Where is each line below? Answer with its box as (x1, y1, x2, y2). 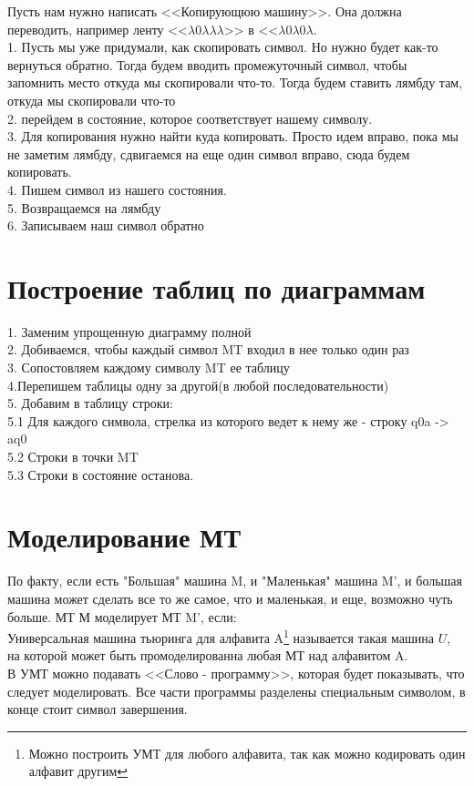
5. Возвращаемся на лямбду (7, 198, 161, 217)
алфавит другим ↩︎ (28, 761, 129, 781)
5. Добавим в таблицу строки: (7, 393, 173, 413)
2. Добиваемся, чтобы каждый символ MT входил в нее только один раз (7, 340, 409, 359)
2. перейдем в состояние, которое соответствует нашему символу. (7, 108, 373, 128)
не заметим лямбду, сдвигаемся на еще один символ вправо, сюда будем (7, 144, 410, 163)
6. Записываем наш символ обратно (7, 216, 204, 235)
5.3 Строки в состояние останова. (7, 464, 194, 484)
